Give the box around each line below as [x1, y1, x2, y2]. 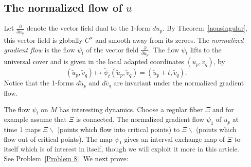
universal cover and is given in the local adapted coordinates [4, 56, 184, 67]
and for [212, 104, 234, 114]
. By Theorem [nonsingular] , [162, 23, 248, 33]
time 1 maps [4, 124, 41, 134]
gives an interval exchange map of [124, 134, 225, 144]
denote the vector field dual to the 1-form [26, 23, 150, 33]
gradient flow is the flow [4, 44, 75, 54]
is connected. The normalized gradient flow [76, 114, 204, 124]
